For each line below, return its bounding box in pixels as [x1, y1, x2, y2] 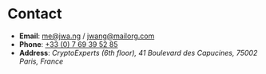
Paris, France [18, 56, 64, 66]
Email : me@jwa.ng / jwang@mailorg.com [18, 31, 155, 41]
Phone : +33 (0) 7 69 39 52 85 [18, 39, 118, 49]
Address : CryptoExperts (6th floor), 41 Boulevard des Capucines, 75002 [18, 48, 258, 57]
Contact [7, 5, 62, 23]
